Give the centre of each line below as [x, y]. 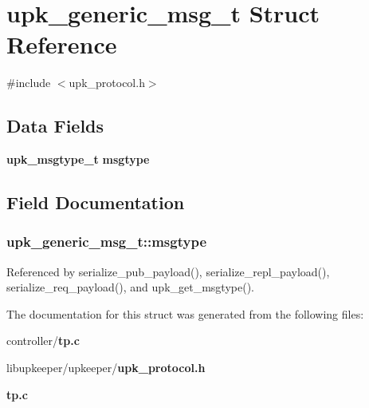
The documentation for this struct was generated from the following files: [185, 313]
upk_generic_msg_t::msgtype [107, 242]
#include [29, 83]
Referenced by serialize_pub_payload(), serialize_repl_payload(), [168, 271]
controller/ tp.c [43, 341]
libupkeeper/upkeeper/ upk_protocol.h [106, 368]
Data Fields [55, 126]
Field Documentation [96, 202]
